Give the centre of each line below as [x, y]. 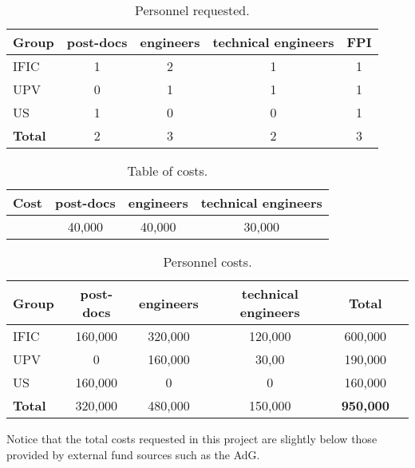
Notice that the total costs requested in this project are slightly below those [192, 438]
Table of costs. [168, 171]
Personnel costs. [207, 262]
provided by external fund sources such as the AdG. [133, 454]
